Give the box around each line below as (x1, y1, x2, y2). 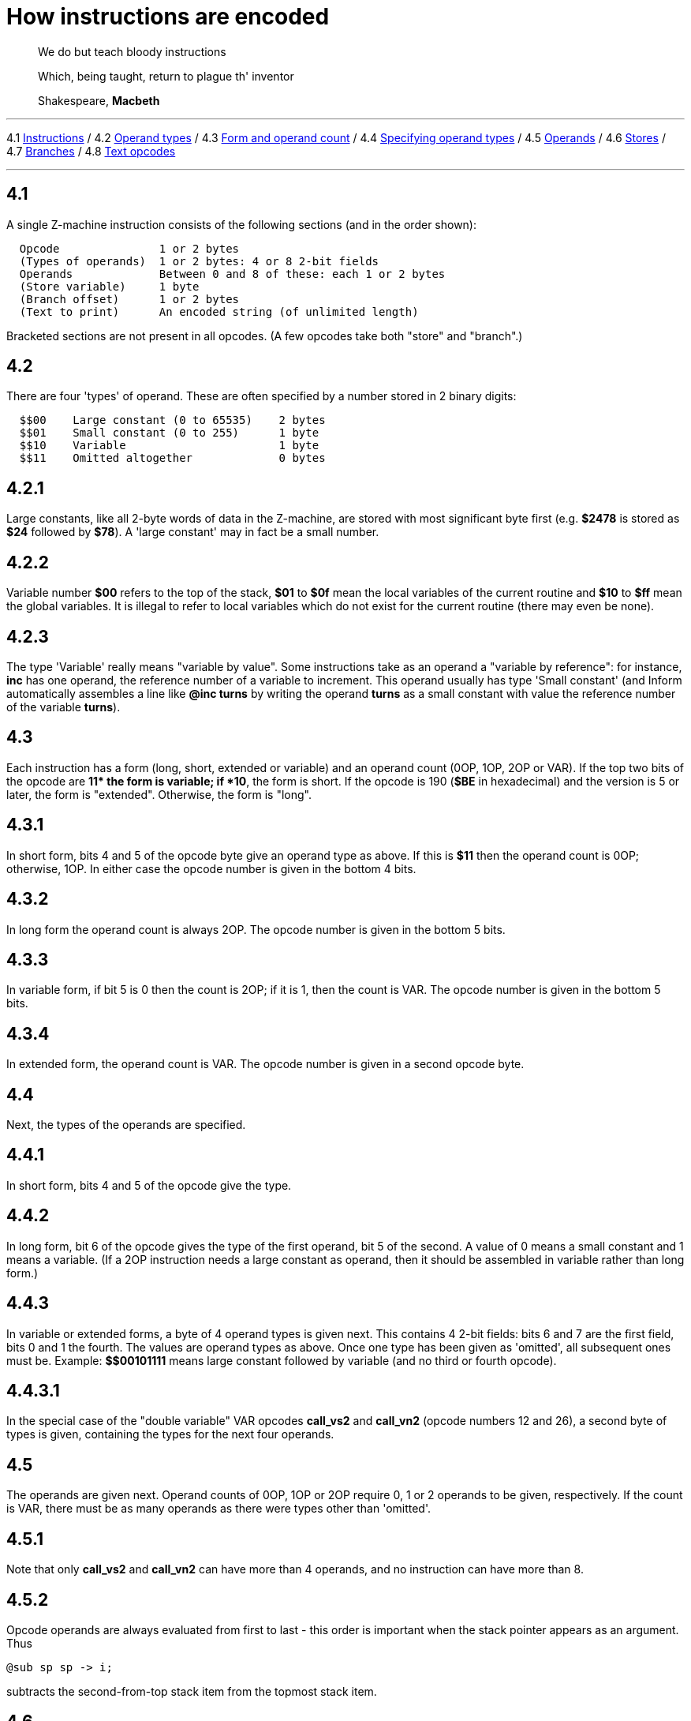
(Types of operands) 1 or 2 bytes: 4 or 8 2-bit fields (19, 254, 379, 268)
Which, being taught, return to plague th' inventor (38, 69, 294, 83)
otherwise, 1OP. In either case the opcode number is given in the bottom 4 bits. (6, 861, 416, 875)
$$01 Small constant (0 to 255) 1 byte (19, 426, 319, 440)
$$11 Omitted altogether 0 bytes (19, 452, 326, 465)
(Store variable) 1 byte (19, 279, 200, 293)
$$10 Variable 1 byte (19, 439, 319, 452)
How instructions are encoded (6, 3, 330, 30)
